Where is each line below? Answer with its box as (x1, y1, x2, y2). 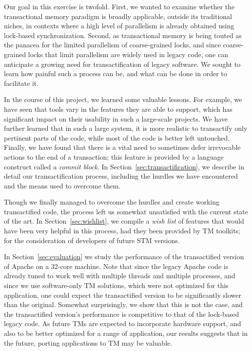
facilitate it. (4, 78, 39, 88)
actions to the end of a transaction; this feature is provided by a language (4, 151, 224, 162)
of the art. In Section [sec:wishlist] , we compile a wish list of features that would (4, 216, 244, 226)
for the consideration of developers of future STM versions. (4, 235, 180, 245)
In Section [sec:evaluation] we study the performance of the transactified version (4, 251, 244, 262)
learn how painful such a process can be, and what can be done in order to (4, 68, 227, 79)
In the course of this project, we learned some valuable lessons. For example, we (4, 94, 242, 104)
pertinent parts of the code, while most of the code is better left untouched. (4, 132, 230, 143)
